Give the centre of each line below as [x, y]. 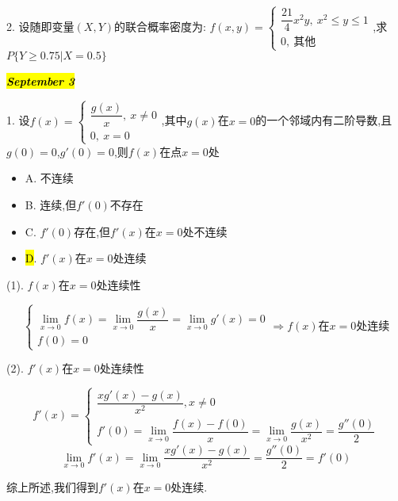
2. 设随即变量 [40, 26]
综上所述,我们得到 [52, 487]
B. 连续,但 [51, 205]
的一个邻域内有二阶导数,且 [324, 120]
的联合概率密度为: [160, 26]
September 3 [41, 80]
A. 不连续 [49, 178]
